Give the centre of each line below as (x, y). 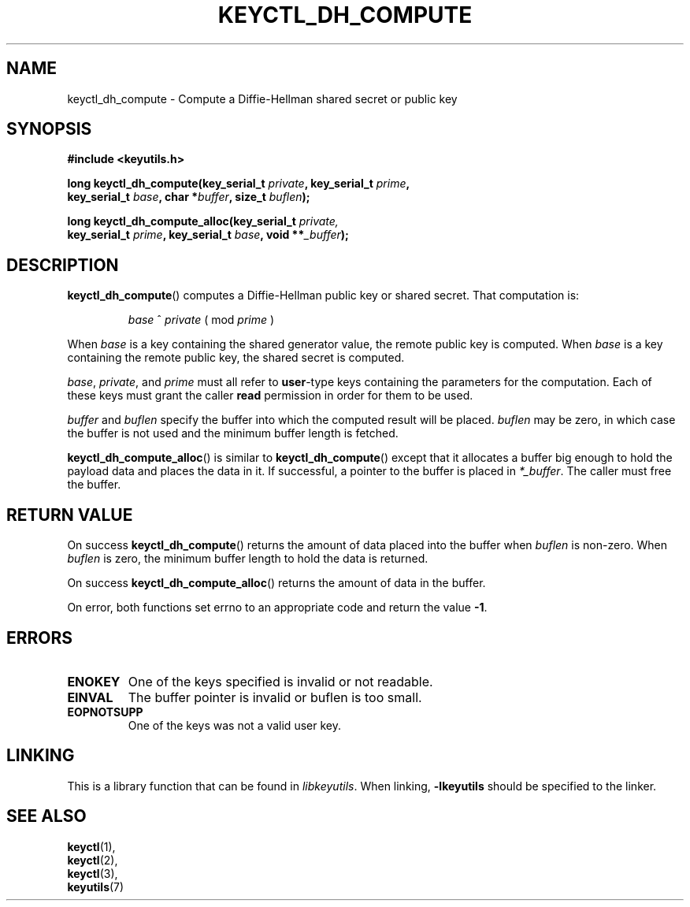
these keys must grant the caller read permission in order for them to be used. (270, 396)
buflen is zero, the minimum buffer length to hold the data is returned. (248, 559)
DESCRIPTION (63, 265)
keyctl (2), (93, 860)
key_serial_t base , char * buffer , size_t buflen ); (189, 197)
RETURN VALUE (70, 515)
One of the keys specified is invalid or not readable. (280, 681)
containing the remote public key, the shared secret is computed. (236, 358)
